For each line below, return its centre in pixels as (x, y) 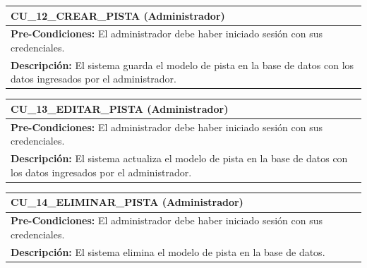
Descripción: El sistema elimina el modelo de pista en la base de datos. (168, 251)
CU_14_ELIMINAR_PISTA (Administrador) (127, 202)
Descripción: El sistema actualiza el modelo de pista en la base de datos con (179, 158)
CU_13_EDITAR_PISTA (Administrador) (120, 108)
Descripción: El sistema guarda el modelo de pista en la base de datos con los (182, 65)
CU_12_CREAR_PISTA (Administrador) (118, 15)
